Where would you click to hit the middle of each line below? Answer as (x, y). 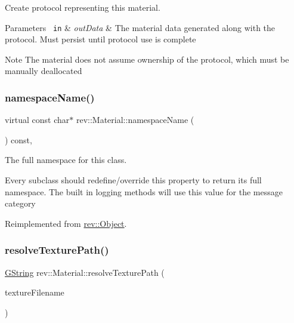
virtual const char (37, 120)
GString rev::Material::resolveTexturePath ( (85, 272)
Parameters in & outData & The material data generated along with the (140, 27)
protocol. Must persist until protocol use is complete (100, 39)
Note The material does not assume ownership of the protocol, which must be (147, 59)
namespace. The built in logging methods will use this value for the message (144, 191)
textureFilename (35, 292)
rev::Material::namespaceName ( (135, 120)
